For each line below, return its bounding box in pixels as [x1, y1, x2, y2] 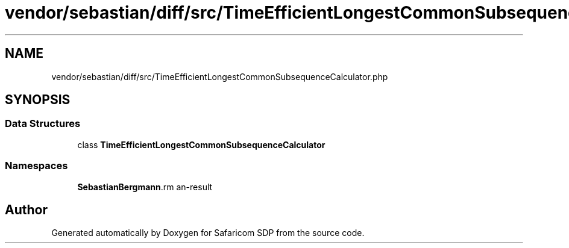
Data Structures [5, 117, 81, 130]
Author [5, 202, 48, 217]
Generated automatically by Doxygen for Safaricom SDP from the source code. [51, 228, 365, 238]
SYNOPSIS [5, 92, 71, 108]
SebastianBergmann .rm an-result [77, 181, 213, 192]
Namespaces [5, 160, 68, 172]
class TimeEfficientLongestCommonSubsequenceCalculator [77, 139, 325, 150]
